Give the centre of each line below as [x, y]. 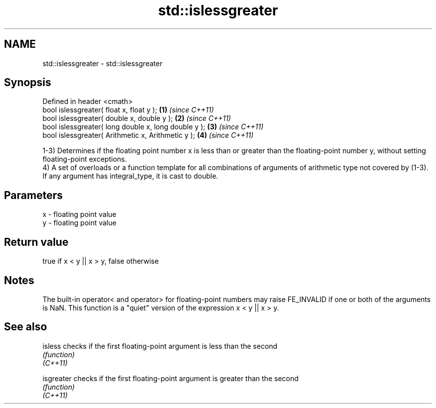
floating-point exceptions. [85, 159]
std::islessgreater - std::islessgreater [103, 63]
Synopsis [28, 83]
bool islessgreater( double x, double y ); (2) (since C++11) [137, 118]
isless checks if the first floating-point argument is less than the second [160, 346]
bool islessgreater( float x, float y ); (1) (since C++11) [128, 110]
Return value [36, 242]
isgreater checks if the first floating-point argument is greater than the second [170, 378]
